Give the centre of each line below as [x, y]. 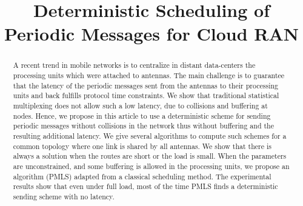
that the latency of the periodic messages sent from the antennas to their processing [146, 85]
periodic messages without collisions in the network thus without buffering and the [144, 126]
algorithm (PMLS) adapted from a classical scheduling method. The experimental [142, 176]
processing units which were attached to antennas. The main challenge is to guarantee [149, 75]
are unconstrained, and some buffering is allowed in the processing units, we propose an [151, 166]
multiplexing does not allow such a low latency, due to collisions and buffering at [140, 105]
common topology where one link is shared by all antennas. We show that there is [142, 146]
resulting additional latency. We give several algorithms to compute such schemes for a [150, 135]
